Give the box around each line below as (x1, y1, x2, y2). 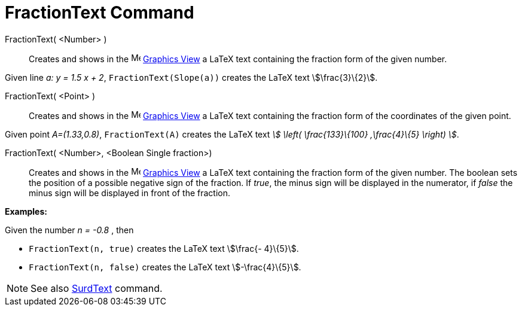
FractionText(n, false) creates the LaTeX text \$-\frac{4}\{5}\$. (29, 261, 301, 272)
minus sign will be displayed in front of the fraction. (29, 187, 231, 198)
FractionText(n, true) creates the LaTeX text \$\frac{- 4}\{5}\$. (29, 243, 299, 254)
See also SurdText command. (30, 282, 163, 294)
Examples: (5, 206, 47, 217)
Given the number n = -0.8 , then (5, 224, 134, 235)
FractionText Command (5, 2, 194, 23)
